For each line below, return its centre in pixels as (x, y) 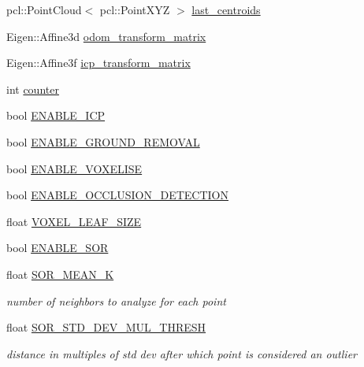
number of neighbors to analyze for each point (116, 300)
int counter (33, 89)
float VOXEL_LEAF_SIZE (74, 221)
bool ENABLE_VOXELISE (74, 168)
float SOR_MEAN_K (60, 274)
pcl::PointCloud (44, 9)
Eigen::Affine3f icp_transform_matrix (98, 63)
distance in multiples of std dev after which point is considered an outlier (182, 353)
